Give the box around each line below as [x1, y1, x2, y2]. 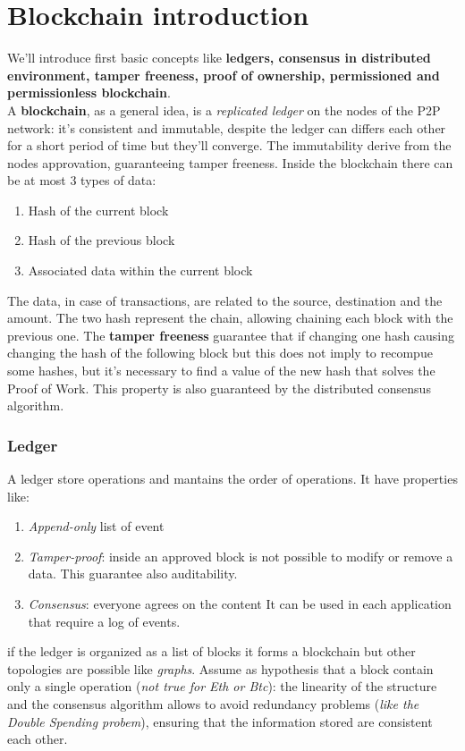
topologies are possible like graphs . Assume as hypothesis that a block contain [7, 659, 434, 678]
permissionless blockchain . [7, 83, 171, 102]
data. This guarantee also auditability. [28, 564, 238, 583]
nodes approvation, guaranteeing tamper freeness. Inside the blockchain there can [7, 153, 453, 172]
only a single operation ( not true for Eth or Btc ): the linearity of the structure [7, 677, 437, 696]
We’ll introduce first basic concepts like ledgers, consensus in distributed [7, 48, 431, 67]
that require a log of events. [28, 612, 181, 630]
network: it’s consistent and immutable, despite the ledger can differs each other [7, 118, 446, 137]
